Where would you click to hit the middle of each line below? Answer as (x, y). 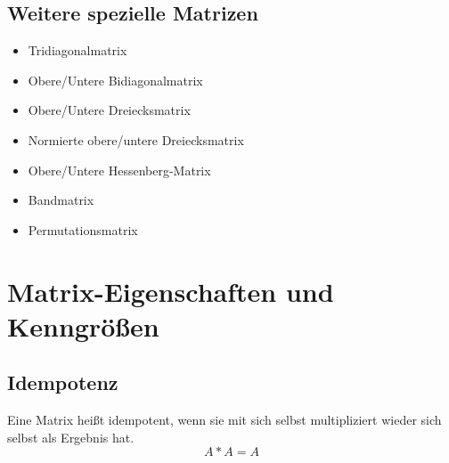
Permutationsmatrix (83, 229)
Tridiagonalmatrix (78, 50)
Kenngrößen (83, 325)
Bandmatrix (61, 200)
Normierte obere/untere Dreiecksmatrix (136, 139)
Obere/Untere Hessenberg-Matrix (119, 170)
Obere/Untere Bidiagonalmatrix (115, 80)
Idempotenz (63, 382)
